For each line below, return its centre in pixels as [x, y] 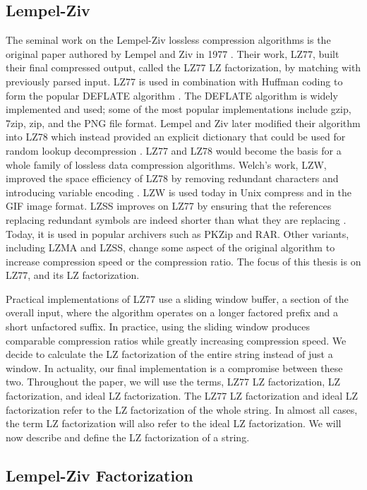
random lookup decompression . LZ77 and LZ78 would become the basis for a [174, 150]
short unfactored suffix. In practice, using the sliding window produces [158, 327]
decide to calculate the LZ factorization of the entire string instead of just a [169, 354]
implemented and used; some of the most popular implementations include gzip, [179, 109]
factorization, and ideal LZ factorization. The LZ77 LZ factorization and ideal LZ [182, 396]
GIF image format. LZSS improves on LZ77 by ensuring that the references [169, 206]
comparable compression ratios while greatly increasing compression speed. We [176, 340]
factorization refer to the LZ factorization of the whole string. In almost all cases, [182, 409]
